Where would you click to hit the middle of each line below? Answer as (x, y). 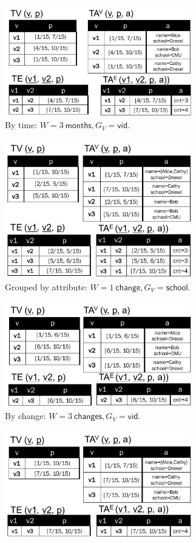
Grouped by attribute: (46, 286)
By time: (21, 125)
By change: (25, 416)
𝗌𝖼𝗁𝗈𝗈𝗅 (177, 288)
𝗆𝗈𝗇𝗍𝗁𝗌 (78, 126)
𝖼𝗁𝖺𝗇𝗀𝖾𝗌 (88, 417)
